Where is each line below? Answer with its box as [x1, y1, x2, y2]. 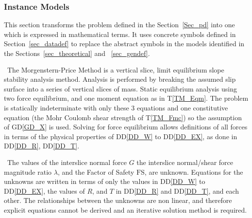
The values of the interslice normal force [7, 157, 127, 167]
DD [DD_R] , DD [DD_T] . [4, 141, 80, 151]
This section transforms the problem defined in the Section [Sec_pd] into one [4, 19, 235, 30]
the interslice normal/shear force [136, 157, 233, 167]
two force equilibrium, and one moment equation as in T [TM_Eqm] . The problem [4, 93, 249, 103]
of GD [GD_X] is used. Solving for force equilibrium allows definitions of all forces [4, 122, 248, 132]
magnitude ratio [4, 166, 52, 177]
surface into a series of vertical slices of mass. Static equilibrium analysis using [4, 83, 237, 93]
